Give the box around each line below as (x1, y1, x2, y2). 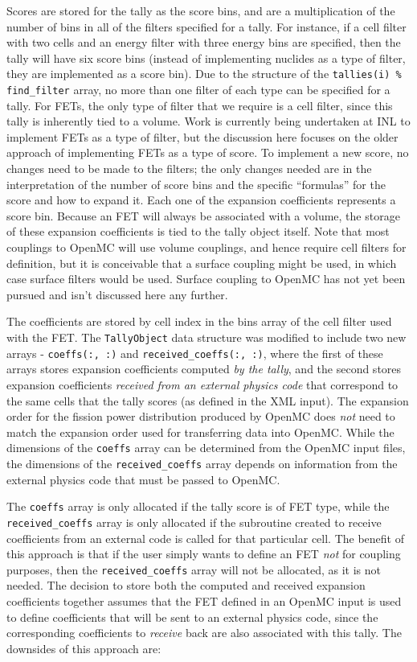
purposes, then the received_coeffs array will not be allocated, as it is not (6, 561, 381, 578)
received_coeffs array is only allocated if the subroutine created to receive (6, 513, 382, 530)
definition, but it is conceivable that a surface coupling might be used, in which (6, 254, 397, 271)
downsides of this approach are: (6, 639, 161, 656)
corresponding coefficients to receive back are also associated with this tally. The (6, 624, 402, 641)
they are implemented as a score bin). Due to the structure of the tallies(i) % (6, 65, 402, 82)
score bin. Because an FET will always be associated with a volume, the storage (6, 207, 400, 224)
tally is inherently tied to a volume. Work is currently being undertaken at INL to (6, 113, 411, 130)
